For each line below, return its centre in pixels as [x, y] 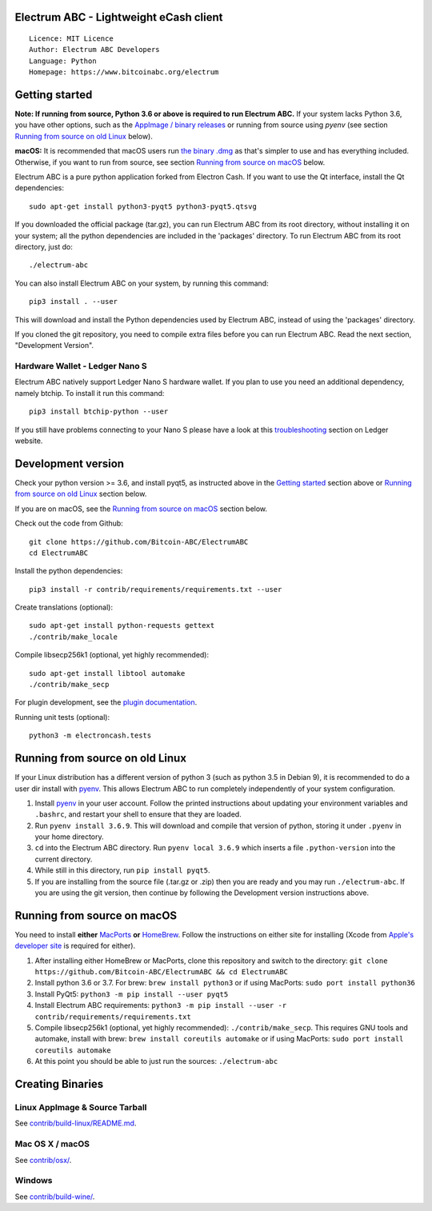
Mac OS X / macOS [52, 1144]
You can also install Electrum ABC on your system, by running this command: [142, 283]
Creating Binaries [59, 1084]
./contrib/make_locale [74, 637]
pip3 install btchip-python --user [99, 412]
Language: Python [63, 61]
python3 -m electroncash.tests [90, 735]
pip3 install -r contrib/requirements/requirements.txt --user [156, 589]
